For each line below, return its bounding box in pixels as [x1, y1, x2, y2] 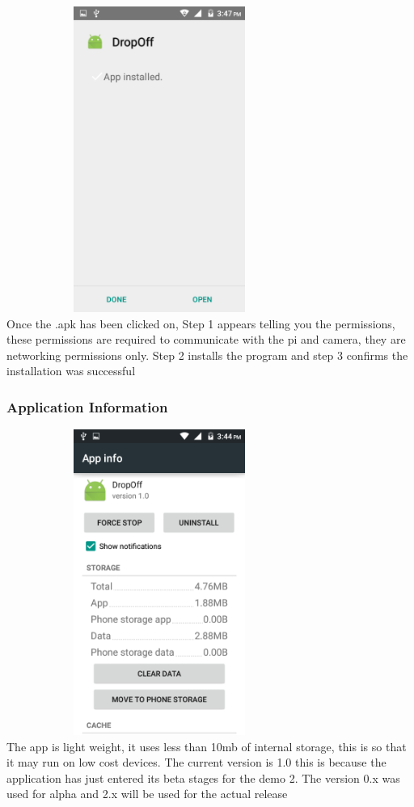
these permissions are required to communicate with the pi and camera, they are [6, 331, 406, 348]
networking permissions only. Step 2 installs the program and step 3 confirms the [6, 346, 408, 363]
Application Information [6, 396, 168, 416]
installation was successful [6, 362, 136, 379]
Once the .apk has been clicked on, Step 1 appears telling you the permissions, [6, 315, 395, 332]
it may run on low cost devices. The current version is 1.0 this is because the [6, 754, 387, 771]
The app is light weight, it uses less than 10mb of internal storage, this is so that [6, 737, 407, 754]
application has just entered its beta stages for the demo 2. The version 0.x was [6, 769, 400, 786]
